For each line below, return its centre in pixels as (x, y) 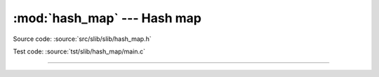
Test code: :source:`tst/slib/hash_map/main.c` (79, 51)
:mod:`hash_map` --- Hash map (107, 18)
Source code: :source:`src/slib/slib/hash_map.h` (82, 39)
